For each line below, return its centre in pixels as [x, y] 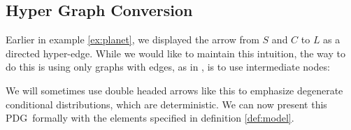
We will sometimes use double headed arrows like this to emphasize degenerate [174, 90]
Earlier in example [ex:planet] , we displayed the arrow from [132, 39]
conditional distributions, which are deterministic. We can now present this [166, 104]
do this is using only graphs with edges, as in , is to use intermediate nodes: [168, 67]
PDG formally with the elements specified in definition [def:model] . [150, 118]
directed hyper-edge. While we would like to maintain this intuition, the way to [175, 53]
